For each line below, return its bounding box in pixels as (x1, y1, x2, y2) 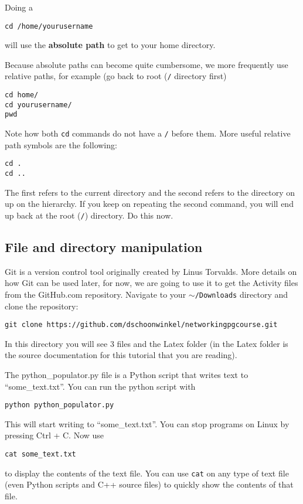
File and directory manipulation (5, 237, 203, 256)
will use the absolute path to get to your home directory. (5, 39, 216, 51)
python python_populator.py (5, 401, 114, 410)
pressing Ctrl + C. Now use (5, 429, 104, 441)
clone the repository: (5, 299, 79, 312)
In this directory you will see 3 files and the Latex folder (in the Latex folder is (5, 337, 288, 349)
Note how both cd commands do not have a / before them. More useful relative (5, 127, 291, 139)
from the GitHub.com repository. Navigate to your (5, 288, 186, 300)
